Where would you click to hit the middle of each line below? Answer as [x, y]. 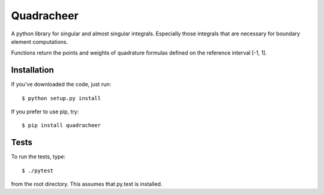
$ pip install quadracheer [61, 125]
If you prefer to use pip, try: [45, 112]
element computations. [40, 41]
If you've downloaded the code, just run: [61, 85]
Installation [32, 70]
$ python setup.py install [61, 98]
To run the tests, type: [38, 157]
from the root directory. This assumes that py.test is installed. [87, 184]
